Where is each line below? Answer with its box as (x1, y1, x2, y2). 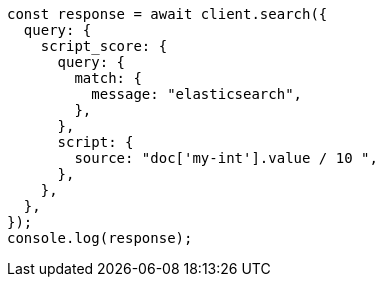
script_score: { (40, 38, 168, 54)
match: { (74, 70, 142, 86)
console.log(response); (7, 230, 193, 246)
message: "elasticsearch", (91, 86, 303, 102)
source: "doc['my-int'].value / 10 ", (74, 150, 378, 166)
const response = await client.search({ (7, 6, 328, 22)
